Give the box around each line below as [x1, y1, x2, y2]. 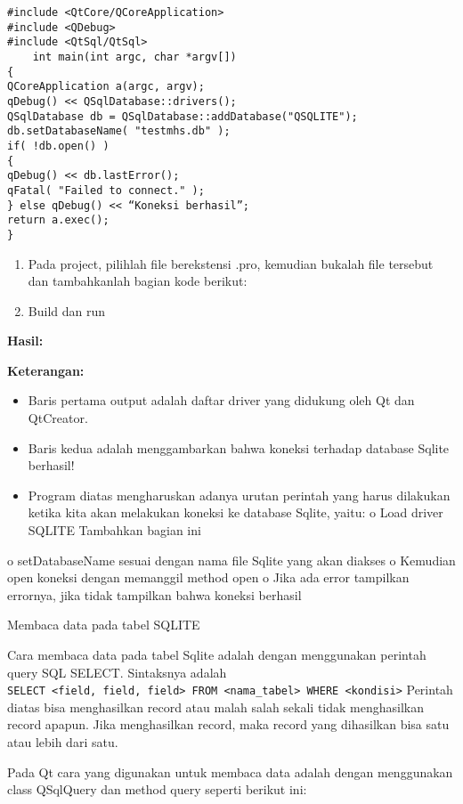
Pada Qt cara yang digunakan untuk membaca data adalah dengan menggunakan [7, 762, 453, 781]
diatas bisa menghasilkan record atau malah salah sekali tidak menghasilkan [7, 697, 425, 716]
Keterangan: [7, 361, 85, 379]
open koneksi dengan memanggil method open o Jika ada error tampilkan [7, 568, 410, 587]
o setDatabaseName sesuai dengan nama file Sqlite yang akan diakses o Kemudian [7, 550, 456, 569]
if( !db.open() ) [7, 139, 110, 152]
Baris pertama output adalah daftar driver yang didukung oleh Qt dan [28, 391, 415, 410]
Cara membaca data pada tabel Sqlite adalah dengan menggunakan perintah [7, 646, 426, 663]
